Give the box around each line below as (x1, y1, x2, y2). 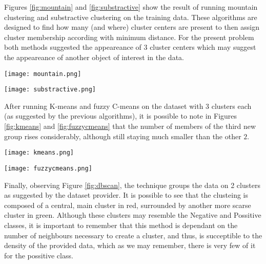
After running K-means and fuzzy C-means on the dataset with (4, 100, 203, 111)
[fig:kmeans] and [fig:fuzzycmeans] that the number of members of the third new (4, 121, 256, 131)
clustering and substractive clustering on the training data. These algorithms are (4, 11, 257, 22)
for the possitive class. (4, 250, 73, 260)
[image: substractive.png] (4, 86, 96, 93)
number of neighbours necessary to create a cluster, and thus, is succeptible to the (4, 230, 262, 240)
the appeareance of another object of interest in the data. (4, 51, 184, 62)
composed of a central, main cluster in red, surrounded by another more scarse (4, 199, 251, 210)
